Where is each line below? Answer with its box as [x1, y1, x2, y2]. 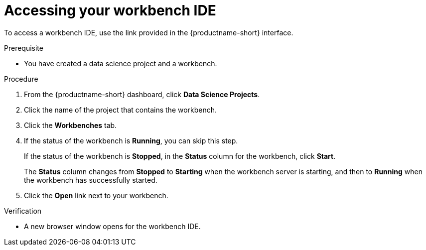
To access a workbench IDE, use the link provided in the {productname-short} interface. [4, 28, 293, 37]
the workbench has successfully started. [24, 175, 157, 184]
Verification [4, 206, 42, 215]
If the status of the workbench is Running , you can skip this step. [24, 136, 238, 145]
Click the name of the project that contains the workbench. [24, 105, 217, 114]
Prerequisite [4, 43, 43, 52]
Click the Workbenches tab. [24, 121, 117, 129]
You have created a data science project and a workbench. [24, 59, 217, 68]
